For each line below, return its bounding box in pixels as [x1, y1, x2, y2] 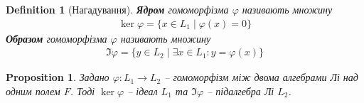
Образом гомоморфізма [6, 31, 107, 45]
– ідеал [127, 83, 158, 98]
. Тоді [70, 83, 95, 98]
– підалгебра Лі [207, 83, 274, 98]
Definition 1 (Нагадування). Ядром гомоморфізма [6, 2, 229, 16]
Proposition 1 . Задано [6, 70, 109, 85]
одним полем [6, 83, 60, 98]
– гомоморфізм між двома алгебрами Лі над [164, 70, 358, 85]
